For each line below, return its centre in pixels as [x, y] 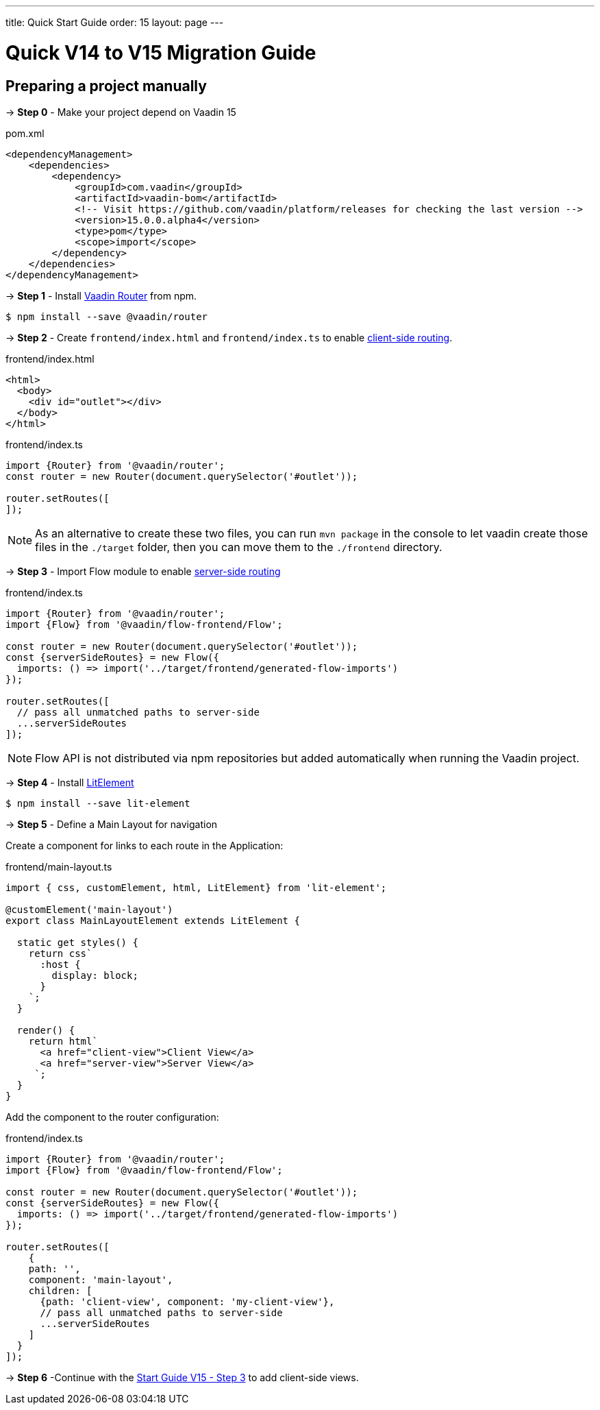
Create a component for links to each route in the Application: [145, 845]
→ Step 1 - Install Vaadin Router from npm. [101, 295]
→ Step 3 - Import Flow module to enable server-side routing [143, 571]
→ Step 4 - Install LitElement [70, 782]
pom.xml [25, 133]
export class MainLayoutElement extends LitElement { [153, 920]
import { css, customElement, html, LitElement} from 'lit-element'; [196, 887]
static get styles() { [77, 942]
